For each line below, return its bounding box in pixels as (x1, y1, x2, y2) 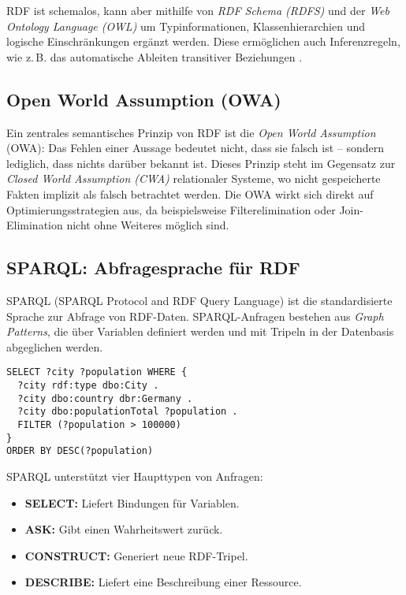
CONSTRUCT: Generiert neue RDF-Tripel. (24, 547, 248, 563)
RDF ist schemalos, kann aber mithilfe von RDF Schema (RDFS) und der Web (6, 2, 389, 18)
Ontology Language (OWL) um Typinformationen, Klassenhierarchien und (6, 17, 366, 34)
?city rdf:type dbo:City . (17, 379, 159, 391)
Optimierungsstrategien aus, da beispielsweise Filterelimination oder (6, 201, 336, 218)
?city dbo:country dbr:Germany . (17, 392, 193, 404)
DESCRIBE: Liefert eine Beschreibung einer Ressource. (24, 574, 302, 590)
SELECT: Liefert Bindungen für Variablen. (24, 494, 240, 511)
